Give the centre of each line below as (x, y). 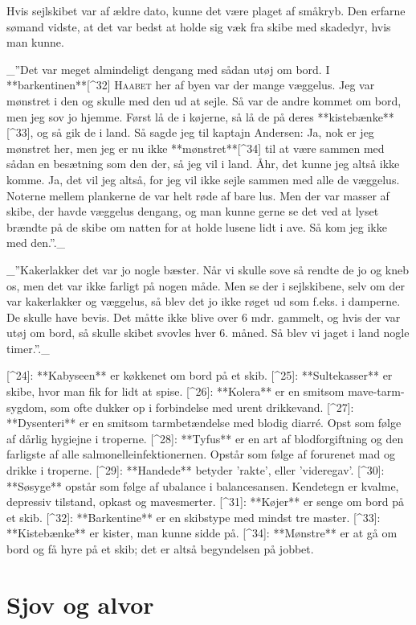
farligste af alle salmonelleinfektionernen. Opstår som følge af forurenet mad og (201, 454)
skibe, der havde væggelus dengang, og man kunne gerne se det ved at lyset (193, 211)
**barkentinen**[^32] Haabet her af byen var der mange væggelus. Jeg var (191, 85)
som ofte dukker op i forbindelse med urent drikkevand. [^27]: (202, 407)
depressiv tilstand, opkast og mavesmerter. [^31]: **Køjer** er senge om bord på (205, 502)
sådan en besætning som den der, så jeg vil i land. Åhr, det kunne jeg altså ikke (203, 164)
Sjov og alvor (80, 604)
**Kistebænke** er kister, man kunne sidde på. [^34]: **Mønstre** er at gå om (202, 533)
